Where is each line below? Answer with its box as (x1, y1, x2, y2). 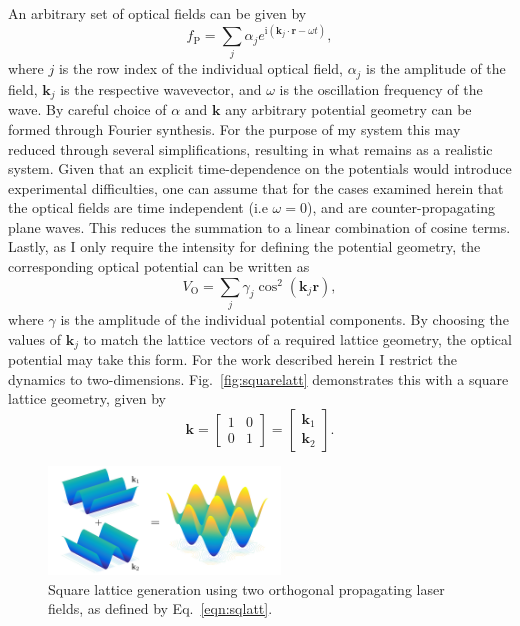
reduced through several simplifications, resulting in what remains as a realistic (8, 138, 493, 159)
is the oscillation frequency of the (279, 78, 483, 99)
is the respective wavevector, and (60, 78, 262, 99)
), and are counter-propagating (306, 197, 495, 218)
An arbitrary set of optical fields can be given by (8, 3, 307, 23)
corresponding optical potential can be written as (8, 256, 310, 277)
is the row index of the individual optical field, (58, 58, 343, 79)
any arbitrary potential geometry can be (225, 99, 472, 120)
